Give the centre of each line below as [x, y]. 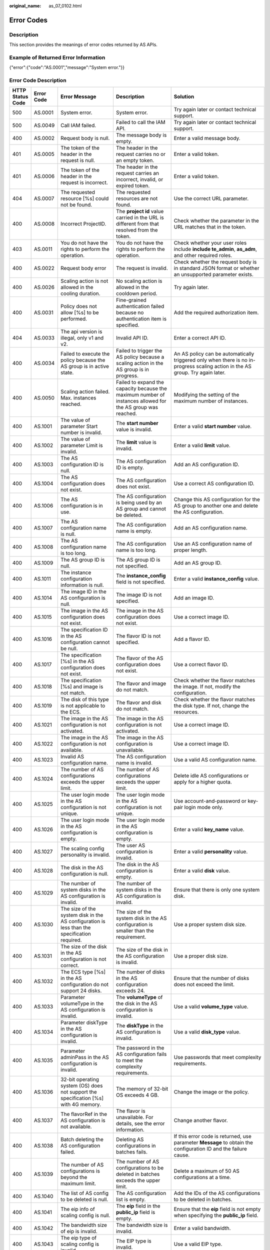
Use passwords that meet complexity [217, 1057]
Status [20, 96]
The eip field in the [138, 1206]
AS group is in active [85, 366]
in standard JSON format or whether [216, 268]
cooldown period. [136, 293]
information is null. [82, 585]
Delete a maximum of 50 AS [206, 1171]
